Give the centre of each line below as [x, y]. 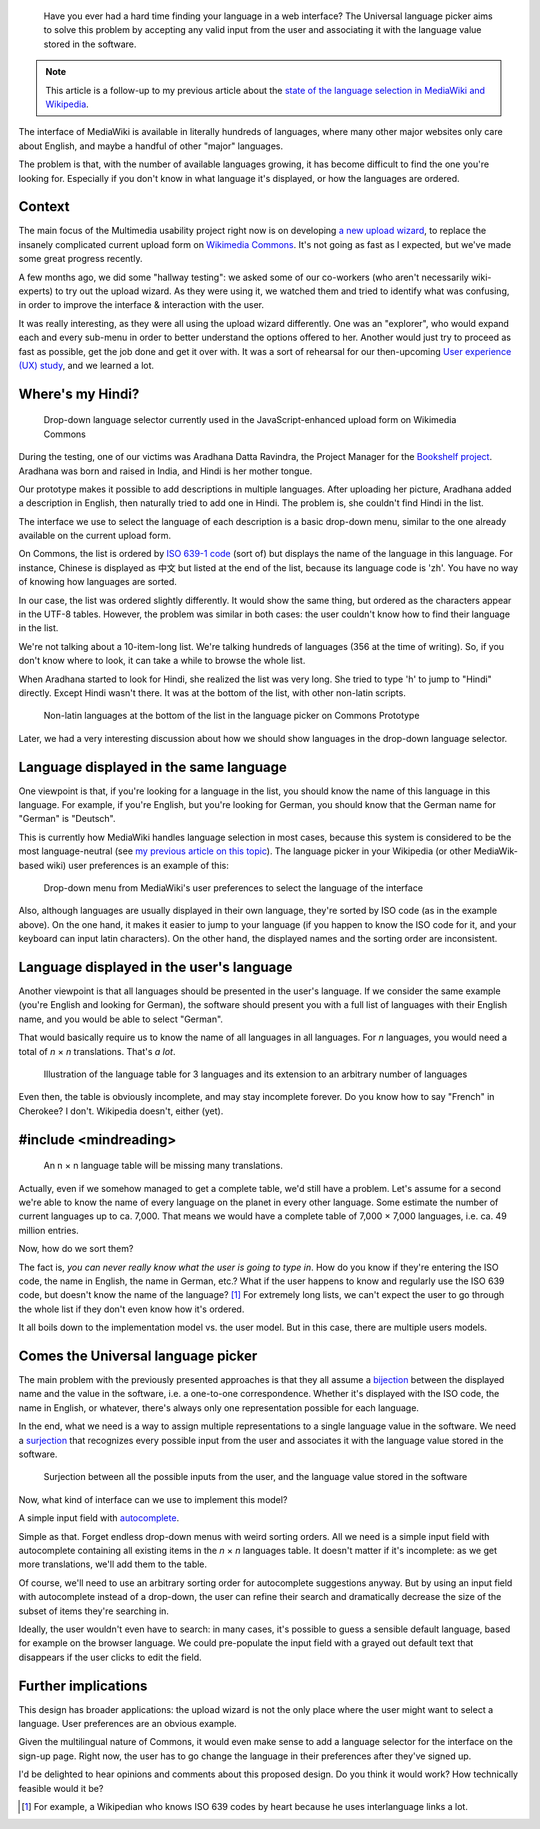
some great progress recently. [80, 259]
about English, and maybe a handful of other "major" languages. [151, 146]
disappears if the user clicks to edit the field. [110, 1657]
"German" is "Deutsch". [67, 819]
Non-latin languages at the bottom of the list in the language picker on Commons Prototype [231, 716]
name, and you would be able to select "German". [121, 1019]
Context [44, 206]
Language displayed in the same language [152, 766]
